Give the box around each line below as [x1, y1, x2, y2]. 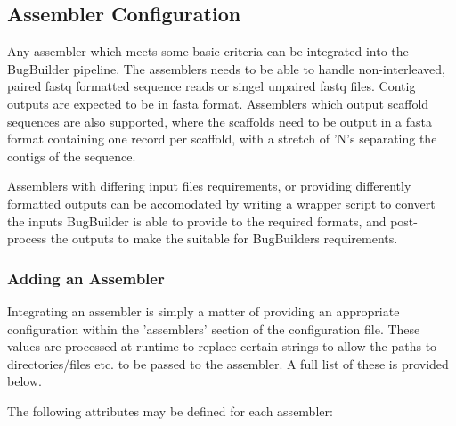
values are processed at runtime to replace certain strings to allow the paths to [7, 337, 437, 356]
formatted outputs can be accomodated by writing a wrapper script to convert [7, 193, 436, 212]
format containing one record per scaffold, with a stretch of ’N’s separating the [7, 129, 437, 148]
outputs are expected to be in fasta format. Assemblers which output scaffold [7, 94, 429, 112]
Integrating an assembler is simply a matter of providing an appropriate [7, 301, 400, 320]
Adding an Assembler [7, 266, 165, 289]
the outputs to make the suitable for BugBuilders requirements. [50, 229, 398, 248]
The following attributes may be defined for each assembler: [7, 401, 333, 420]
